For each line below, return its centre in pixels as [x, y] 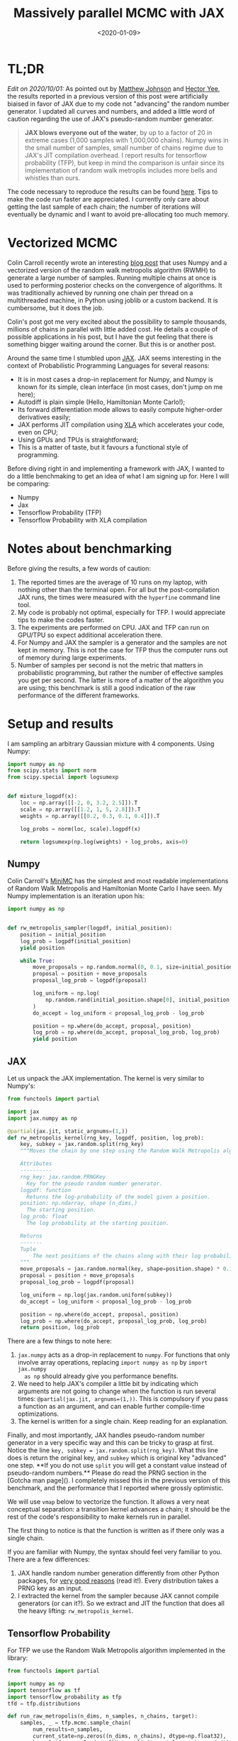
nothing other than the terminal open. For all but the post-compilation [118, 589]
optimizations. [38, 1414]
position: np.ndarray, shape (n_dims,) [79, 1204]
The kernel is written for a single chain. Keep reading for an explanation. [123, 1421]
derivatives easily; [44, 417]
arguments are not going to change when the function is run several [117, 1391]
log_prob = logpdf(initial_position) [76, 941]
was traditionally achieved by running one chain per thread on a [100, 293]
